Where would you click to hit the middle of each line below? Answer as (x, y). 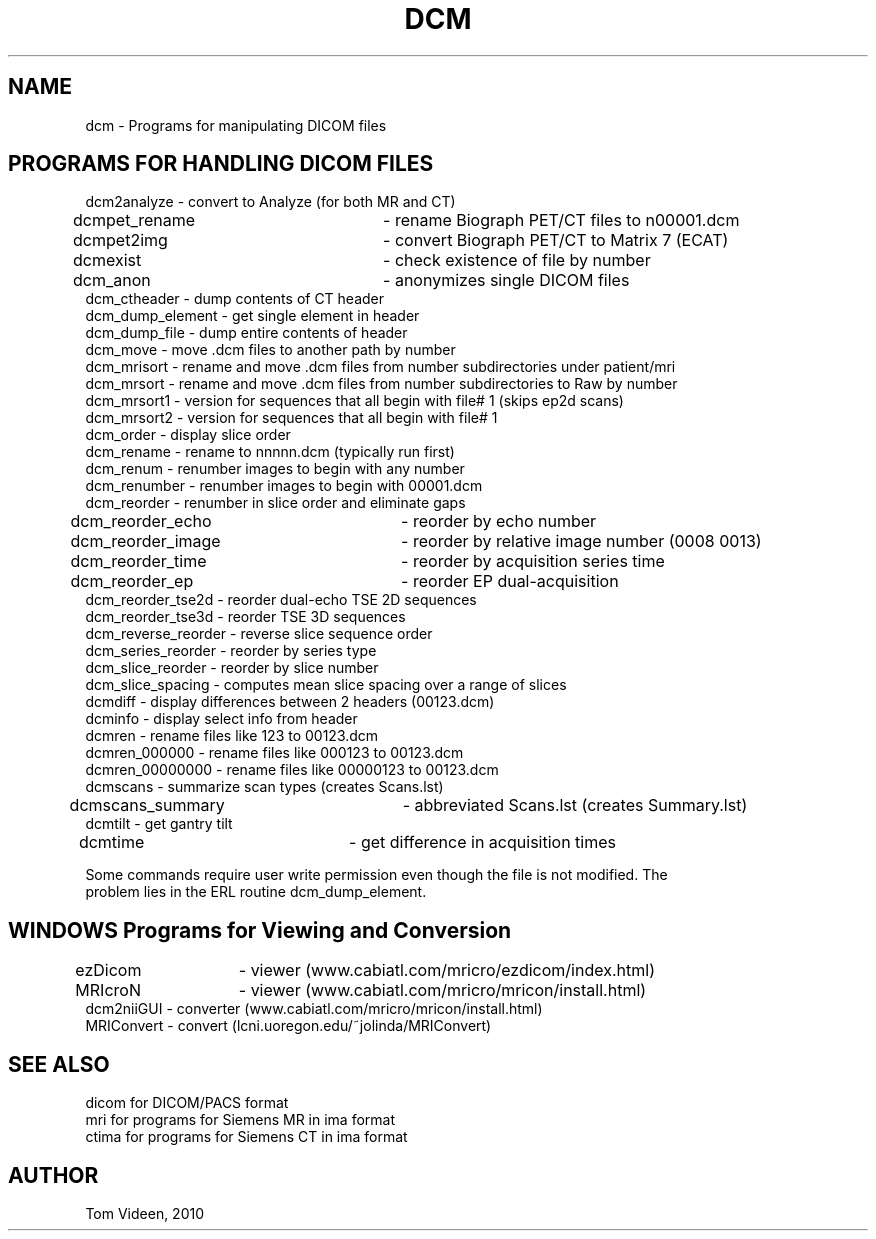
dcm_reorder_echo (141, 521)
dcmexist (107, 260)
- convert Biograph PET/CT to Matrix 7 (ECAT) (556, 240)
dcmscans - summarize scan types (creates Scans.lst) (264, 787)
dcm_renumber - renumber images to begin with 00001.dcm (284, 486)
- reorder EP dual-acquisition (510, 581)
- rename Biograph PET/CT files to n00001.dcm (561, 220)
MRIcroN (108, 990)
